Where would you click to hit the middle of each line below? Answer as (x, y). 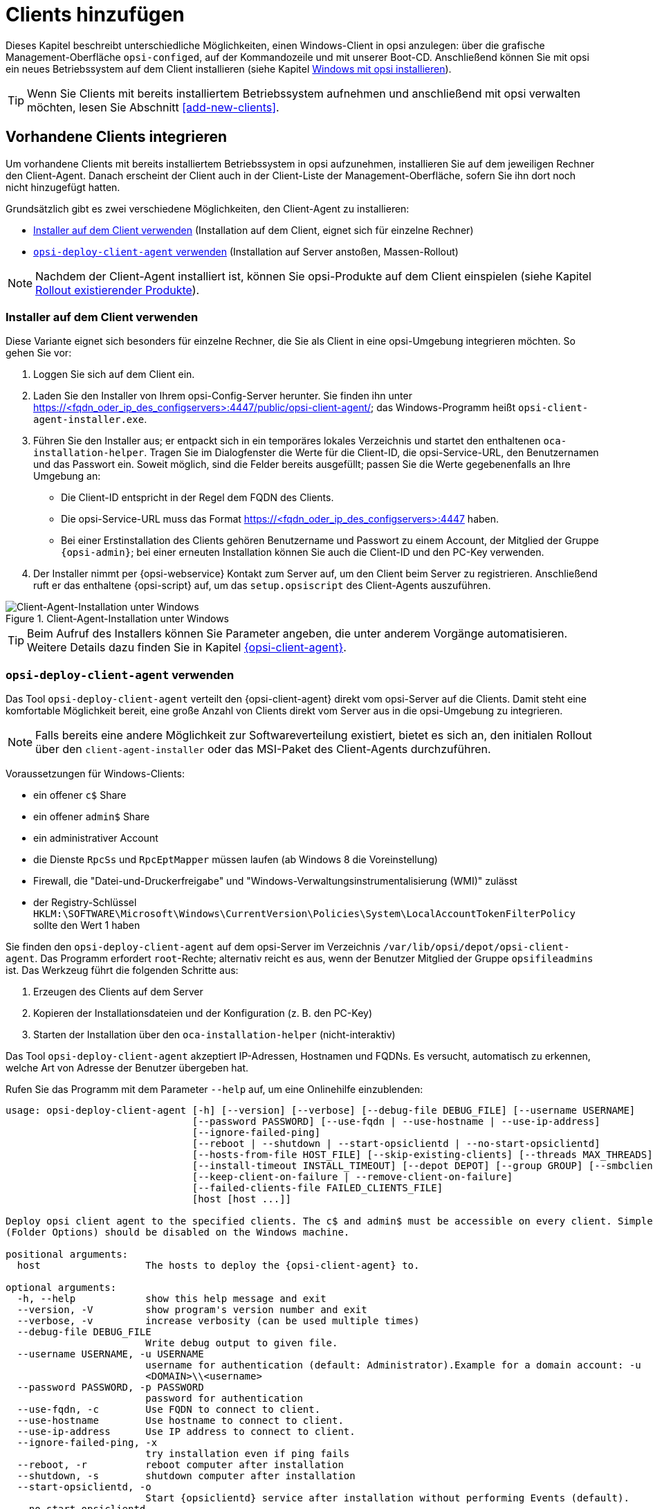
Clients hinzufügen (95, 15)
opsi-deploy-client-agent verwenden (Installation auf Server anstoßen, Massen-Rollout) (246, 251)
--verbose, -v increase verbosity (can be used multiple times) (218, 1321)
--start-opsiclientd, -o (84, 1487)
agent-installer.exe (89, 420)
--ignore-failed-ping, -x (87, 1443)
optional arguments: (61, 1288)
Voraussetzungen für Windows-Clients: (95, 774)
